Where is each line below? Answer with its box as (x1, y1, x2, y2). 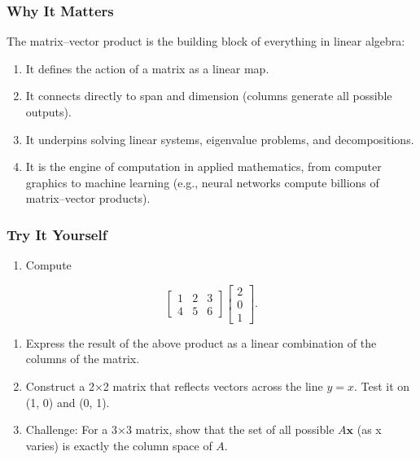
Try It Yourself (7, 224, 107, 244)
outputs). (25, 103, 72, 120)
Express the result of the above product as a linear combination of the (25, 334, 377, 351)
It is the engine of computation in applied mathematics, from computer (25, 158, 382, 175)
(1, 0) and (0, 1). (25, 393, 110, 410)
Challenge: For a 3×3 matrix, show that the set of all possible (25, 421, 335, 438)
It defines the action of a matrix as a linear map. (25, 59, 269, 77)
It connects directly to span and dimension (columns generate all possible (25, 87, 392, 104)
